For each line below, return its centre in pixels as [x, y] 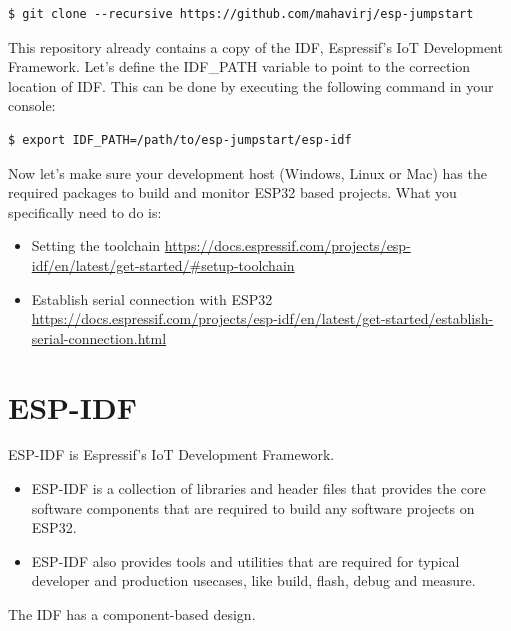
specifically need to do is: [85, 211]
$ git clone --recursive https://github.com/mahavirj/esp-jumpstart [241, 14]
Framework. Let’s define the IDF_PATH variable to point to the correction [239, 66]
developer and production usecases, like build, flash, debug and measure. [253, 580]
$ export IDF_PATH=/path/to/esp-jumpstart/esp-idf [180, 139]
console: [32, 105]
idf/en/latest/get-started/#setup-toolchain [163, 264]
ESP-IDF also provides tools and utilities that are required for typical [245, 560]
